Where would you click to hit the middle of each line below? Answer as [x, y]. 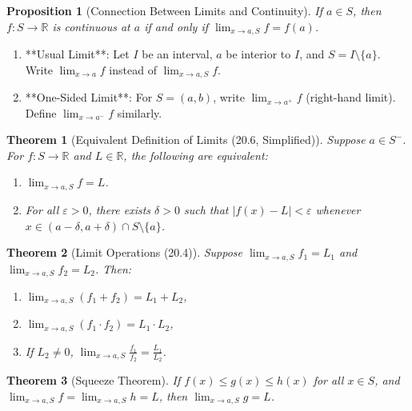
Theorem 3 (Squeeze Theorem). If [94, 380]
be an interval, [177, 54]
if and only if [176, 26]
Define [41, 112]
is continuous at [91, 26]
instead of [133, 69]
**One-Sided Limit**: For [89, 97]
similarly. [140, 112]
